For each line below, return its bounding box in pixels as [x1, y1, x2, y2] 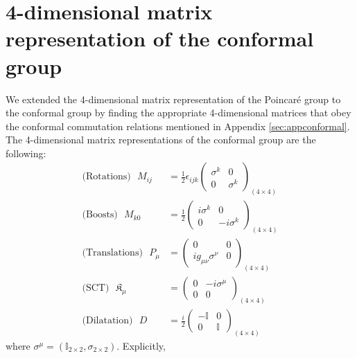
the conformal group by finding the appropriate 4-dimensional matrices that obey [6, 105, 351, 120]
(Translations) [82, 248, 143, 258]
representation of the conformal [6, 24, 314, 53]
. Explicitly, [116, 338, 166, 352]
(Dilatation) [82, 316, 133, 326]
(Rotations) [82, 172, 131, 182]
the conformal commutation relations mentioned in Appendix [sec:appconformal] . [6, 118, 350, 133]
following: [6, 145, 46, 160]
